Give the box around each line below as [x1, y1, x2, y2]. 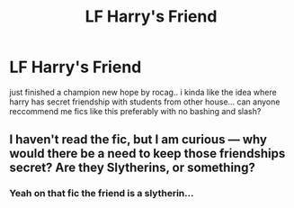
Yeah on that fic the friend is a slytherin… [9, 187, 194, 200]
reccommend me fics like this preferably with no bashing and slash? [9, 105, 262, 116]
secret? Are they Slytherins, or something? [9, 160, 256, 176]
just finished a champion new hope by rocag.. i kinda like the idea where [9, 86, 277, 97]
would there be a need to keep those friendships [9, 146, 286, 161]
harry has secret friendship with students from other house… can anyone [9, 96, 281, 107]
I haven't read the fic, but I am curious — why [9, 132, 268, 148]
